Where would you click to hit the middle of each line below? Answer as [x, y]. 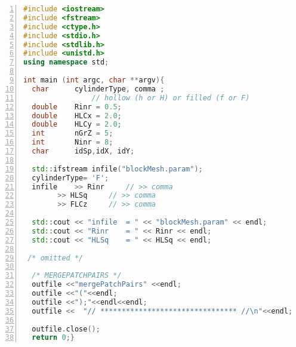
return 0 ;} [53, 338]
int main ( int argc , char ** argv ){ [94, 80]
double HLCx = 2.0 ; [77, 116]
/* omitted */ [55, 258]
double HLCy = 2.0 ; [77, 125]
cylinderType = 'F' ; [70, 178]
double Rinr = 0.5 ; [77, 107]
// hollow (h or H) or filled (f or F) [171, 98]
